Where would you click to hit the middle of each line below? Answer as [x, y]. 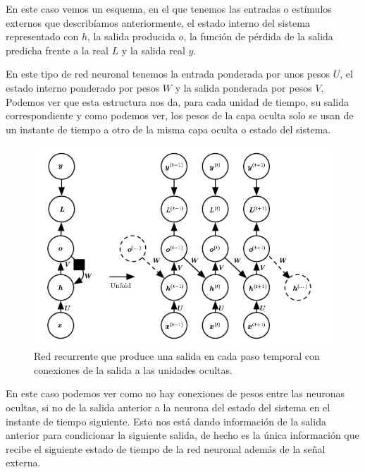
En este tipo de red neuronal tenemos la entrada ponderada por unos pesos [168, 74]
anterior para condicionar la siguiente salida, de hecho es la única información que [182, 435]
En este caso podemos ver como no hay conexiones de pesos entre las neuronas [175, 393]
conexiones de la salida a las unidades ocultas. [133, 369]
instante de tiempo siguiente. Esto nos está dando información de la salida [166, 421]
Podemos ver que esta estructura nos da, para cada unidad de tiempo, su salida [177, 101]
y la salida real [153, 50]
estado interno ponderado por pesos [83, 87]
